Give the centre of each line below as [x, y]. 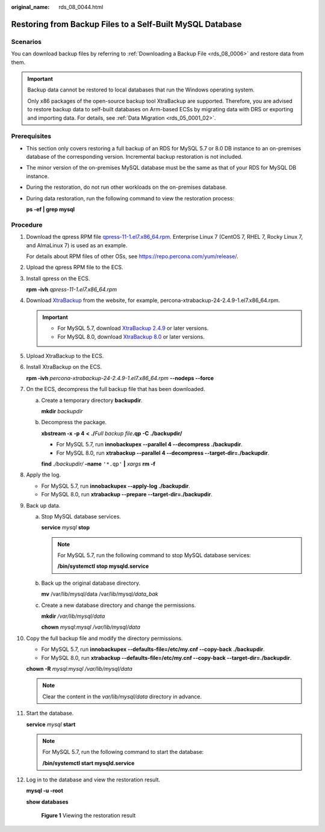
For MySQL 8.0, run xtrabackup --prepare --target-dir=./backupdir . [127, 495]
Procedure [27, 224]
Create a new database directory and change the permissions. [119, 605]
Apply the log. [44, 475]
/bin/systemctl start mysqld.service [88, 763]
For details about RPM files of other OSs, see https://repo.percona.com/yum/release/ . [132, 256]
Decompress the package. [74, 422]
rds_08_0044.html [81, 7]
